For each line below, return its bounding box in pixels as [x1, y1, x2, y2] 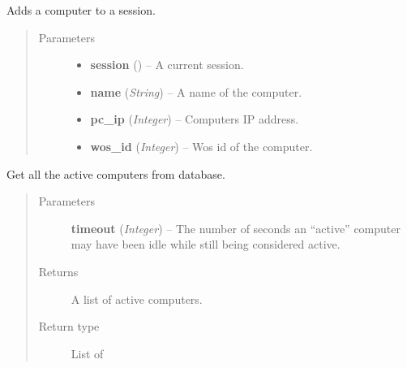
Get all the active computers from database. [6, 165, 225, 182]
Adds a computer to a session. [6, 2, 156, 18]
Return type [38, 318, 100, 335]
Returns [38, 262, 79, 279]
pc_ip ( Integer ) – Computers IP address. [90, 110, 299, 128]
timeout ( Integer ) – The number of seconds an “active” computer [71, 219, 401, 236]
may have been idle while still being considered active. [71, 236, 341, 253]
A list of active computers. [71, 290, 203, 307]
